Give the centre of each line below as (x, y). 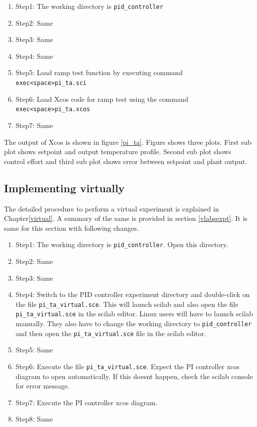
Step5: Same (34, 350)
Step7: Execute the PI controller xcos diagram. (86, 402)
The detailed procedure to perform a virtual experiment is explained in (112, 208)
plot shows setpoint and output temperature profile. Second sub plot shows (118, 151)
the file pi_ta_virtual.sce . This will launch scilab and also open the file (127, 304)
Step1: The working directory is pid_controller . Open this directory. (122, 244)
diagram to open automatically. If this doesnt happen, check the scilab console (134, 376)
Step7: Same (34, 125)
